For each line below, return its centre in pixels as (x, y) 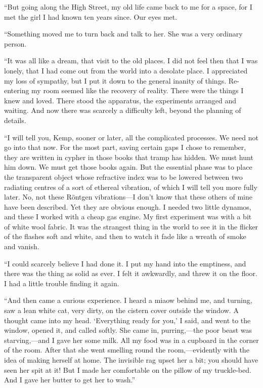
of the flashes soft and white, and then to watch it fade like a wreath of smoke (125, 236)
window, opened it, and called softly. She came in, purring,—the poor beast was (128, 330)
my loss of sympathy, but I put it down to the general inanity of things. (115, 80)
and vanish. (22, 246)
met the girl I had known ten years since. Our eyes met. (91, 16)
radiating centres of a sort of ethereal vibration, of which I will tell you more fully (131, 187)
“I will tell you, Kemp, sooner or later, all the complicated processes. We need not (131, 137)
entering (17, 90)
